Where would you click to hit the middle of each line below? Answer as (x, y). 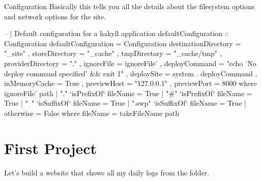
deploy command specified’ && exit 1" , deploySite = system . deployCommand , (131, 73)
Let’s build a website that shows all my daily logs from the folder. (107, 172)
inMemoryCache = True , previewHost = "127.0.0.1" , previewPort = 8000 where (131, 83)
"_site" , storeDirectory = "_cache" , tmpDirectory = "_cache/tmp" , (113, 53)
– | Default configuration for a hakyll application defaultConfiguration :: (117, 33)
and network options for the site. (55, 16)
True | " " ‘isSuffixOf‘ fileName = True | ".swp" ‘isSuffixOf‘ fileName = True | (125, 103)
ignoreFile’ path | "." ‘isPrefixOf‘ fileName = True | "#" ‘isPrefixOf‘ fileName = (128, 93)
